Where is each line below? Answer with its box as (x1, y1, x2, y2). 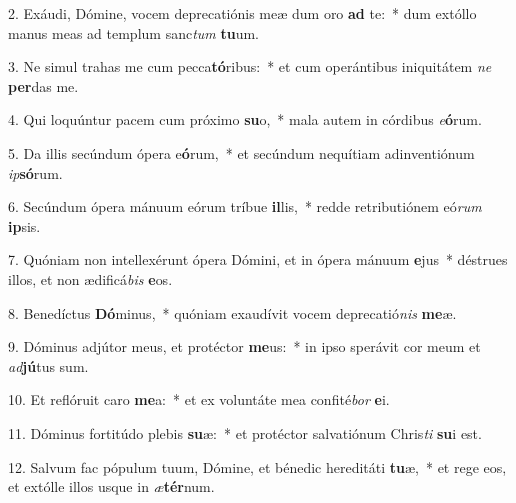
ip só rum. (8, 162, 63, 183)
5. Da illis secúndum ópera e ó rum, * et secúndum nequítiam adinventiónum (8, 142, 475, 163)
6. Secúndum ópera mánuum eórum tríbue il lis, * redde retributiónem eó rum (8, 196, 482, 217)
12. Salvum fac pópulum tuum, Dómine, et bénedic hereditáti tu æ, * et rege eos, (8, 456, 507, 477)
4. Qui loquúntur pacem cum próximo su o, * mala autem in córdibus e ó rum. (8, 109, 482, 130)
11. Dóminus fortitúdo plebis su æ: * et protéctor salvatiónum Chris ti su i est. (8, 422, 482, 443)
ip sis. (8, 215, 41, 236)
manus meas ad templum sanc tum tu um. (8, 22, 260, 43)
